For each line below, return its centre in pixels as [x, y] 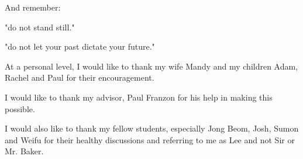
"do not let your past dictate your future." [80, 46]
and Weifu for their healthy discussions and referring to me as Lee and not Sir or [150, 139]
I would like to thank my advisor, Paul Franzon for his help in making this [139, 97]
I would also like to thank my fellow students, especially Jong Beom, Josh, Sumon [152, 128]
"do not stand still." [40, 27]
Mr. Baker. [24, 151]
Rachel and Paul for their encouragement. [80, 77]
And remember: [33, 7]
